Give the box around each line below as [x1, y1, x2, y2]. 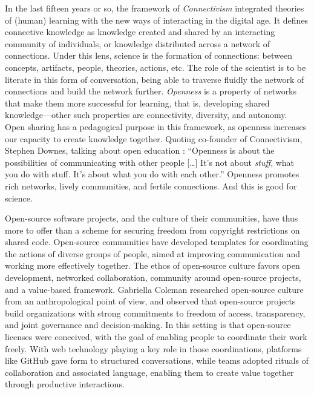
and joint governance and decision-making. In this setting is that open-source [5, 318, 291, 331]
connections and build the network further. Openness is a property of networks [5, 85, 297, 97]
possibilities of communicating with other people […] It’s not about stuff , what [5, 156, 295, 168]
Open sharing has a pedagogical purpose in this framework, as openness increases [5, 120, 307, 133]
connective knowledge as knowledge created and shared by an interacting [5, 25, 275, 38]
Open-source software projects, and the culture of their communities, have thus [5, 212, 298, 225]
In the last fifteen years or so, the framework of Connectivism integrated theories [5, 2, 304, 14]
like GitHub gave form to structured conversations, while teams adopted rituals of [5, 354, 309, 367]
